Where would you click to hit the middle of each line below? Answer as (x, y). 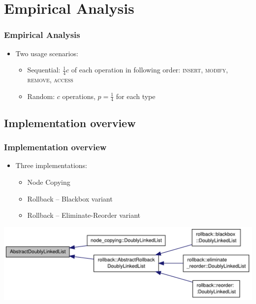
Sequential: (44, 70)
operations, (79, 96)
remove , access (50, 80)
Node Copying (49, 182)
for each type (136, 96)
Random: (41, 96)
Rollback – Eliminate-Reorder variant (84, 215)
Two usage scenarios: (47, 53)
